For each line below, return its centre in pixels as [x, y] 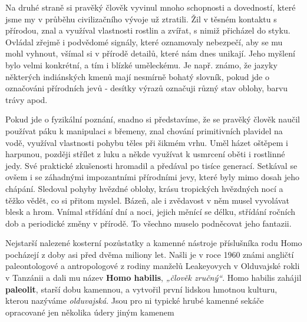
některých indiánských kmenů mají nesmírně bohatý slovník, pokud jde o [137, 76]
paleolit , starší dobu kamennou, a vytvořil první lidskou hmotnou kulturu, [141, 289]
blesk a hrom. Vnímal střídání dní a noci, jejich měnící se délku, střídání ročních [151, 212]
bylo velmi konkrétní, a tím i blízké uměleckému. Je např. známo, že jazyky [141, 64]
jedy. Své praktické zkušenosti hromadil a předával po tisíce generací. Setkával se [151, 165]
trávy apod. [27, 99]
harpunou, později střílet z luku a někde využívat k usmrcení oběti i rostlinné [145, 154]
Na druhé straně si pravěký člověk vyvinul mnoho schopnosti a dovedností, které [151, 7]
